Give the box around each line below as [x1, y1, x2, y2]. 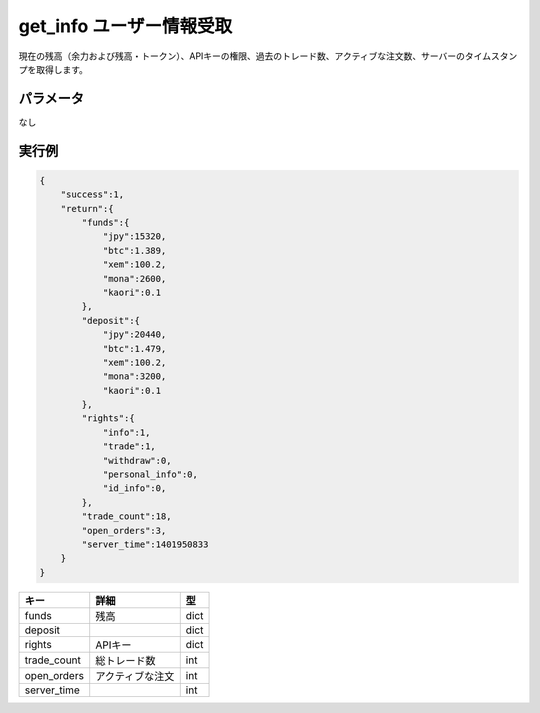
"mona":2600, [102, 273, 167, 284]
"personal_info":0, [102, 469, 199, 480]
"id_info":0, [102, 483, 167, 494]
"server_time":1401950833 [81, 539, 209, 550]
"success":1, [60, 189, 125, 200]
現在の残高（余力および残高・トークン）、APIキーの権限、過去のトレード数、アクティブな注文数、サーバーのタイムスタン [18, 50, 518, 62]
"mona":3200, [102, 371, 167, 382]
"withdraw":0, [102, 455, 172, 466]
